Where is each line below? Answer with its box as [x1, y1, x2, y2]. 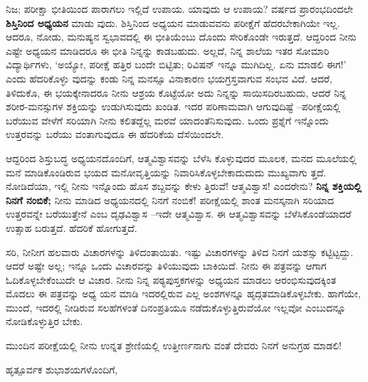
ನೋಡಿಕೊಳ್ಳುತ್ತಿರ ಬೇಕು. [6, 314, 83, 329]
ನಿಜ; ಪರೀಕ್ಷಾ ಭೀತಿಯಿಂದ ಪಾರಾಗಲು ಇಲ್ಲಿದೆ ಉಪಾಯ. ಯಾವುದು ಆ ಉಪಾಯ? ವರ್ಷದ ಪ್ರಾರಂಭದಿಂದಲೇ [6, 1, 354, 16]
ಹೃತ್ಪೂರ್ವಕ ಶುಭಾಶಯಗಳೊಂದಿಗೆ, [6, 361, 118, 376]
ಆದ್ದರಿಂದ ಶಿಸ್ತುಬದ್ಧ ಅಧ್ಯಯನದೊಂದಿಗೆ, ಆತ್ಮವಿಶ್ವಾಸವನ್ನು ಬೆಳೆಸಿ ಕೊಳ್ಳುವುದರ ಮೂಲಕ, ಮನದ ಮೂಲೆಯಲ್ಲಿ [6, 150, 357, 165]
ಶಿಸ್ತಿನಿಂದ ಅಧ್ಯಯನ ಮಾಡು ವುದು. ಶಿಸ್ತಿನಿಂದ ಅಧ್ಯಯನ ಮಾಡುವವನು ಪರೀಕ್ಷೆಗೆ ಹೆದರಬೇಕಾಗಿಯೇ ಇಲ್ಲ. [6, 15, 340, 30]
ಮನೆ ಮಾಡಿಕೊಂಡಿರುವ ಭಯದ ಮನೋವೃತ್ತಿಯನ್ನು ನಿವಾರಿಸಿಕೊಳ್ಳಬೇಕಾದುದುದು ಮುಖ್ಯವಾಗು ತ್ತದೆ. [6, 164, 327, 179]
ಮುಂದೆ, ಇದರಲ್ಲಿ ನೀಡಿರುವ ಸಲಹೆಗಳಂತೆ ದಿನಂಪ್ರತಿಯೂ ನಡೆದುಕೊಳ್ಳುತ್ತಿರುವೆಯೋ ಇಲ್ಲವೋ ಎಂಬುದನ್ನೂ [6, 299, 346, 314]
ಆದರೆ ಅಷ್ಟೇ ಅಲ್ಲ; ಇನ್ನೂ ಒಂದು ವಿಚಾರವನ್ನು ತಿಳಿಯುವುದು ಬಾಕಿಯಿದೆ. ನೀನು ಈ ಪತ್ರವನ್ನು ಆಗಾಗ [6, 258, 327, 273]
